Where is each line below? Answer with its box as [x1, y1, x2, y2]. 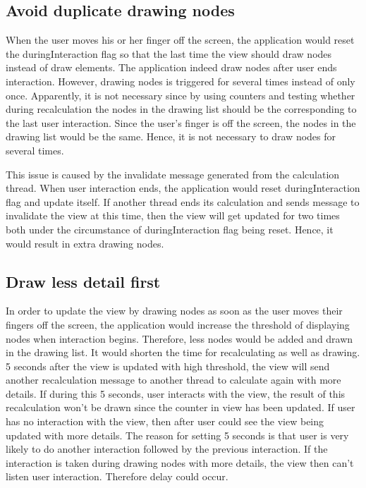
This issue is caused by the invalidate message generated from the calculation [6, 166, 340, 181]
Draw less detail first [6, 270, 161, 292]
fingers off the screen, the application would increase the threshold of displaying [6, 317, 350, 331]
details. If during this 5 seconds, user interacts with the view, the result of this [6, 386, 346, 401]
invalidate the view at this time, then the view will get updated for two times [6, 208, 340, 223]
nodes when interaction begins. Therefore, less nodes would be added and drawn [6, 331, 353, 346]
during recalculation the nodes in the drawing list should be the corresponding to [6, 102, 357, 116]
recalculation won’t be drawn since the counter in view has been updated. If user [6, 400, 355, 415]
